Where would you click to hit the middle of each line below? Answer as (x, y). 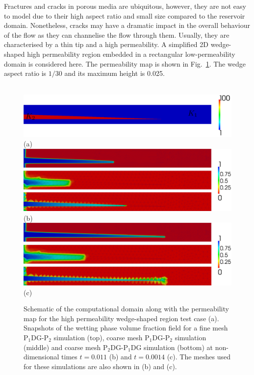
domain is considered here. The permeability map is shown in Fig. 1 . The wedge (125, 63)
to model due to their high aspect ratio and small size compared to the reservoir (125, 15)
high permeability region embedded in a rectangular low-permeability (131, 54)
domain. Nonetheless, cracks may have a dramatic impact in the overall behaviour (127, 25)
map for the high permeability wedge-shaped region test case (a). (121, 318)
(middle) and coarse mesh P (66, 347)
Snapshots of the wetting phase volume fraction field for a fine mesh (126, 328)
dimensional (41, 357)
